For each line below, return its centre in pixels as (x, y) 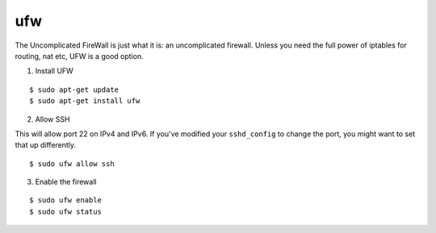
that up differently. (46, 145)
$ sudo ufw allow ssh (72, 164)
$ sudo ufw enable (66, 200)
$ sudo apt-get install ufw (85, 101)
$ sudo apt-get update (74, 89)
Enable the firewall (66, 182)
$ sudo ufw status (66, 211)
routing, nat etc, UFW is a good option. (80, 56)
